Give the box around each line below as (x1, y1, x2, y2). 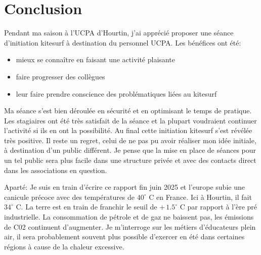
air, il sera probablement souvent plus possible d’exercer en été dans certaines (4, 231, 245, 242)
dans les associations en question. (4, 164, 107, 175)
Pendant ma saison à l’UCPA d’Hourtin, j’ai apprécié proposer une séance (4, 27, 234, 38)
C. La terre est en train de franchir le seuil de (16, 201, 157, 212)
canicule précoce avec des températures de (4, 191, 135, 202)
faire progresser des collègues (16, 71, 105, 81)
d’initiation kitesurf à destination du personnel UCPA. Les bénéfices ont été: (4, 37, 241, 48)
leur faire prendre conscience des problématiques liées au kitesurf (16, 88, 217, 99)
